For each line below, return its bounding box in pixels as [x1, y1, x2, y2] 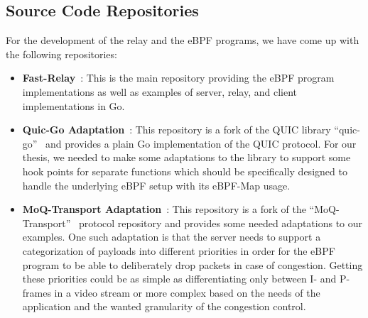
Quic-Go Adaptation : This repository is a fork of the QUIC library [22, 122, 331, 137]
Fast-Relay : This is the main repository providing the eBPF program [22, 70, 335, 85]
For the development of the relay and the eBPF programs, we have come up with [6, 33, 359, 48]
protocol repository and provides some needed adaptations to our [78, 215, 363, 230]
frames [22, 285, 51, 300]
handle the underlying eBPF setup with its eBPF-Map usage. [22, 177, 291, 192]
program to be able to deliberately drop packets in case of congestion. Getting [22, 257, 363, 272]
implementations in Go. [22, 98, 125, 113]
